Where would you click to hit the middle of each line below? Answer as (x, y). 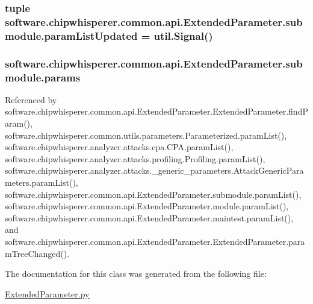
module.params (43, 77)
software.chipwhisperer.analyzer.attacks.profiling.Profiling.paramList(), (135, 158)
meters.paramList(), (42, 182)
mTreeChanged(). (37, 253)
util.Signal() (183, 35)
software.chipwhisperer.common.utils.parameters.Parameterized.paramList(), (146, 135)
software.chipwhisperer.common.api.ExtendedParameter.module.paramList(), (147, 206)
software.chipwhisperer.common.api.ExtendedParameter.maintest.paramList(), (149, 217)
